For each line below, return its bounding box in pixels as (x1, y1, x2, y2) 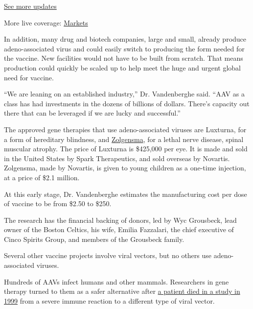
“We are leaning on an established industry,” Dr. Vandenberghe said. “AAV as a (4, 89, 245, 99)
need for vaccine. (4, 72, 54, 82)
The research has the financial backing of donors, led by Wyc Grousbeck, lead (4, 214, 237, 225)
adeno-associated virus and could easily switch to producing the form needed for (4, 43, 245, 53)
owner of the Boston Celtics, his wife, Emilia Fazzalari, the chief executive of (4, 224, 234, 235)
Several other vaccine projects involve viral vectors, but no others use (4, 250, 212, 261)
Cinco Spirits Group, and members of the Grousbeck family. (4, 234, 184, 244)
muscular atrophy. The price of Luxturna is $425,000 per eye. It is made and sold (4, 143, 248, 154)
